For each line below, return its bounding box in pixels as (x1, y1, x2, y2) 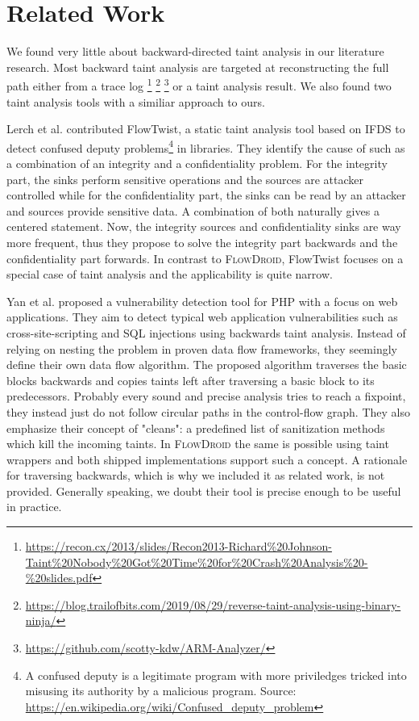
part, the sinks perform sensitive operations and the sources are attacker (6, 170, 363, 187)
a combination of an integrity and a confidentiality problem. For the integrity (6, 155, 388, 171)
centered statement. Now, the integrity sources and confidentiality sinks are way (6, 218, 401, 235)
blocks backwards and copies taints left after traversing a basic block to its (6, 371, 375, 388)
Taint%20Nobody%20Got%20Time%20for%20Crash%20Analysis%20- (25, 553, 368, 570)
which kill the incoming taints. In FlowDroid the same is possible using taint (6, 435, 389, 452)
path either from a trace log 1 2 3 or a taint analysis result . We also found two (6, 75, 392, 94)
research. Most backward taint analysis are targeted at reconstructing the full (6, 58, 389, 75)
